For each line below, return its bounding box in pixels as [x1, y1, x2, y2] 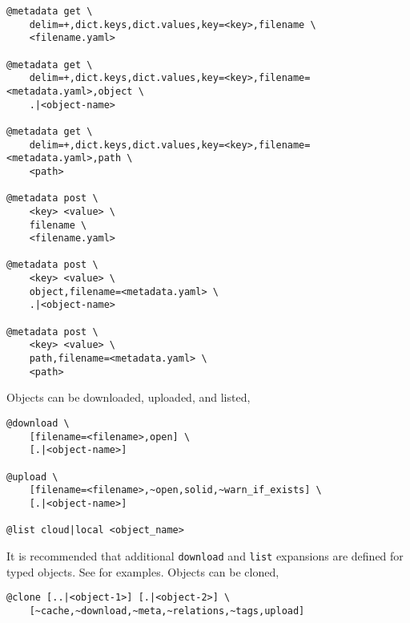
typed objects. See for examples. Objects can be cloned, [6, 563, 279, 580]
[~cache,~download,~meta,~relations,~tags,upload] [29, 605, 305, 617]
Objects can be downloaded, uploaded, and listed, [6, 389, 251, 406]
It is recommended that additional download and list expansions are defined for [6, 547, 404, 564]
